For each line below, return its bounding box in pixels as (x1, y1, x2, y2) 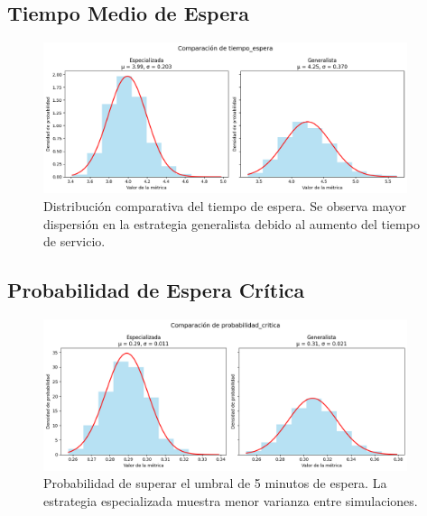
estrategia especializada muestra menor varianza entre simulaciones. (43, 491, 418, 510)
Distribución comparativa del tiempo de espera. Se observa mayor (43, 196, 406, 215)
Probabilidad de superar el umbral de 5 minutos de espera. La (43, 474, 387, 493)
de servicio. (43, 232, 106, 251)
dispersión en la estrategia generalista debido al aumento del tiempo (43, 214, 420, 233)
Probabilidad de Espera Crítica (7, 276, 305, 304)
